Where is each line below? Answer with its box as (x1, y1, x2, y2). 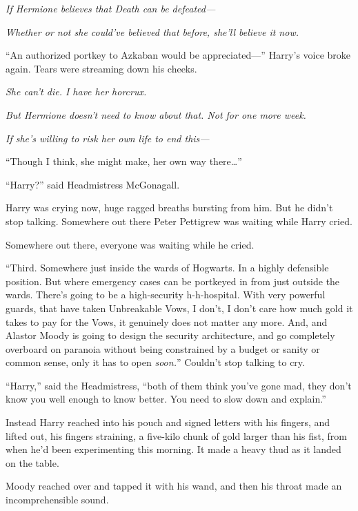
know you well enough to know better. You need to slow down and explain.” (6, 392, 326, 406)
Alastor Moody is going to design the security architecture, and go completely (6, 328, 335, 343)
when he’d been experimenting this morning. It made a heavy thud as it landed (6, 442, 341, 456)
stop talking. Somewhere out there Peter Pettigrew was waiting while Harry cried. (6, 213, 352, 228)
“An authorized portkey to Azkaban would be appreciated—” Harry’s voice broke (6, 48, 351, 62)
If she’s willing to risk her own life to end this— (6, 131, 210, 145)
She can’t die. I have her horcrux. (6, 84, 147, 99)
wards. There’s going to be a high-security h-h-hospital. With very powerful (6, 287, 326, 302)
